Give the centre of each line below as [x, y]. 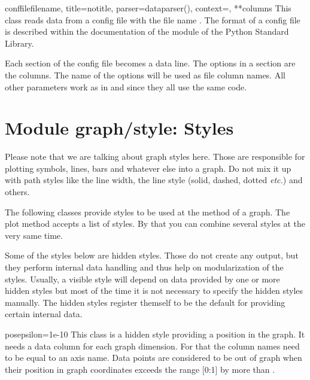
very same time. [34, 235]
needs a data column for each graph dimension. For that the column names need [152, 346]
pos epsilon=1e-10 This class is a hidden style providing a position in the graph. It [155, 334]
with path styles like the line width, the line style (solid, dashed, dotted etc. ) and [154, 180]
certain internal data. [44, 314]
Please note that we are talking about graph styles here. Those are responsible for [155, 156]
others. [17, 192]
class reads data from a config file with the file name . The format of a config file [153, 19]
